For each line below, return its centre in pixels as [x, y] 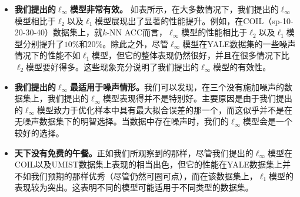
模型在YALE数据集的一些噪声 [239, 43]
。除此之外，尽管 [136, 43]
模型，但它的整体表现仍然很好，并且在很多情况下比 [191, 55]
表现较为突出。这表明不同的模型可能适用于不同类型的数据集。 [134, 187]
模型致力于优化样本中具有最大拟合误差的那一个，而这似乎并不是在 [164, 109]
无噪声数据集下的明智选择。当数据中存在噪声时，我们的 [121, 121]
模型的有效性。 [242, 66]
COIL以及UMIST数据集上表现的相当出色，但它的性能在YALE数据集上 [149, 164]
